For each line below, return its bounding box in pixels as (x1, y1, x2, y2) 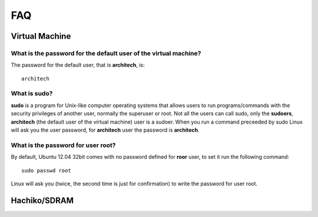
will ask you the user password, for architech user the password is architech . (11, 126, 200, 133)
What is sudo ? (11, 89, 53, 98)
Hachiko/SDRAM (11, 195, 74, 205)
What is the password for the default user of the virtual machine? (11, 49, 201, 57)
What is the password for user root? (11, 141, 116, 149)
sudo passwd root (21, 167, 71, 173)
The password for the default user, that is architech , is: (11, 62, 145, 69)
